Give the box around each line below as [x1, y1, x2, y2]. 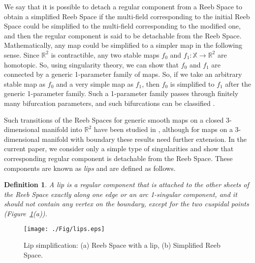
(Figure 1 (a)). [4, 208, 47, 218]
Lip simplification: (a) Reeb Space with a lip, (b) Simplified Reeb [24, 240, 221, 250]
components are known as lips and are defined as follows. [4, 163, 176, 173]
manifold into [42, 124, 82, 134]
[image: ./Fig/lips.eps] [24, 226, 105, 233]
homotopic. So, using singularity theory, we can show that [4, 59, 179, 69]
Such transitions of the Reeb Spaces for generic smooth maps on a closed [4, 114, 224, 125]
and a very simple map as [56, 78, 133, 89]
